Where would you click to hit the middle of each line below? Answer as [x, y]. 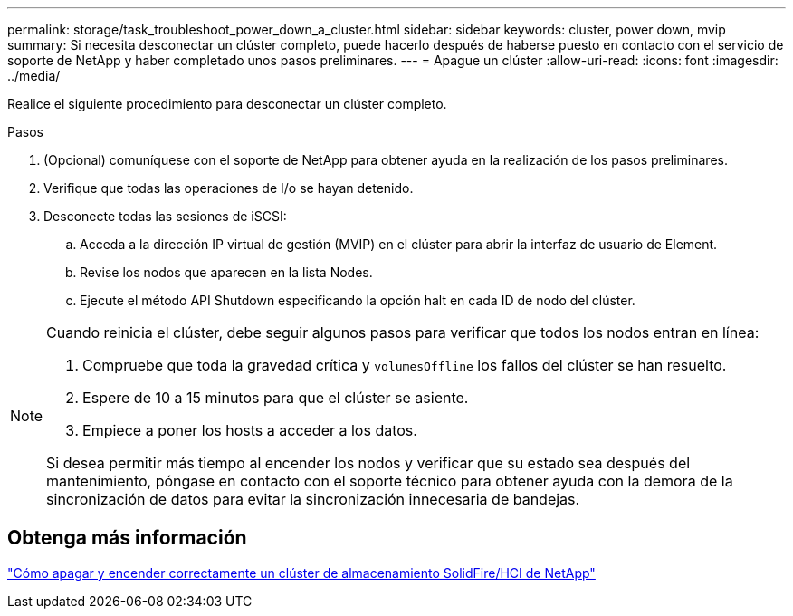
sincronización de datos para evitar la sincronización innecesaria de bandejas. [313, 499]
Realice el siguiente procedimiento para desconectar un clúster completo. [227, 104]
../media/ [34, 76]
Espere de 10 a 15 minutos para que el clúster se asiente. [276, 398]
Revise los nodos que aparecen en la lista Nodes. [226, 272]
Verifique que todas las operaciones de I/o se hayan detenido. [229, 188]
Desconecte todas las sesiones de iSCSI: [165, 216]
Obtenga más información [127, 538]
